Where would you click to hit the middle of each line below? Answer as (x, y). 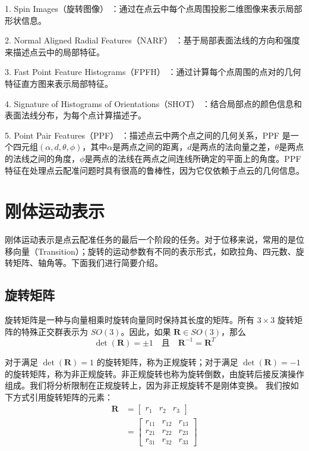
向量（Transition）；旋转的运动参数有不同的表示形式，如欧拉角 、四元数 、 (154, 251)
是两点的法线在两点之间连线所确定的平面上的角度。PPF (193, 158)
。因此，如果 (146, 331)
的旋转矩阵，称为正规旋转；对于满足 (167, 361)
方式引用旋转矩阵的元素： (63, 397)
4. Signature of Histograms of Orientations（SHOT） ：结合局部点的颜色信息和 (154, 103)
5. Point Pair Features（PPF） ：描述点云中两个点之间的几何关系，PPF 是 (148, 135)
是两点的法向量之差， (233, 147)
